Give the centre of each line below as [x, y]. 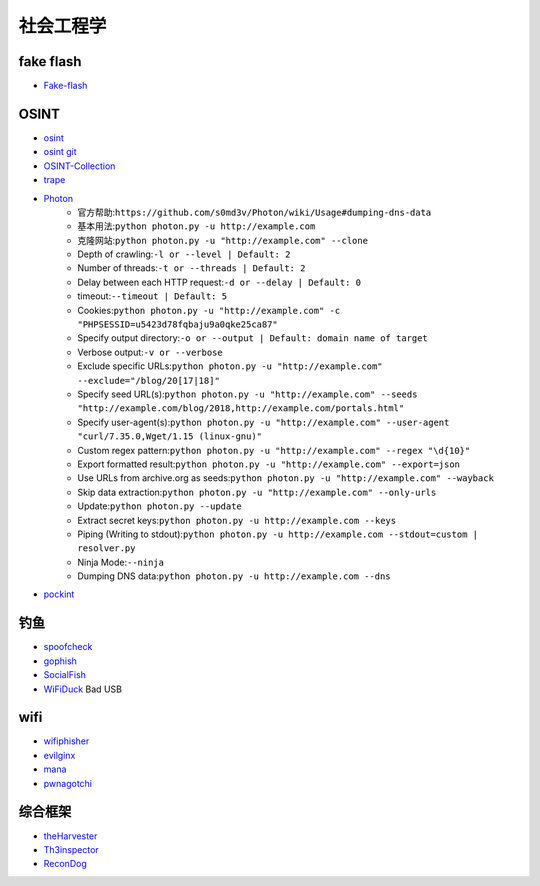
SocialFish [65, 675]
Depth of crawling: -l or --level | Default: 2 [184, 254]
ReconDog [65, 864]
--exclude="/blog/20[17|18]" [148, 380]
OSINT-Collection [79, 166]
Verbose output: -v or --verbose [150, 352]
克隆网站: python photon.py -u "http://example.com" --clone [223, 240]
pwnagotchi [67, 783]
